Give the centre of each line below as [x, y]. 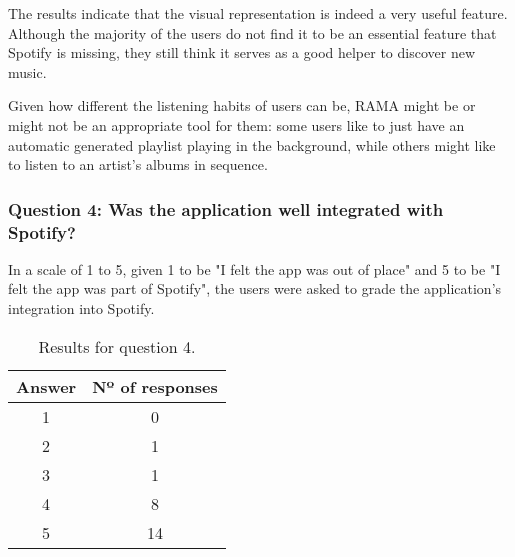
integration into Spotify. [81, 308]
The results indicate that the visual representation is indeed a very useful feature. [258, 13]
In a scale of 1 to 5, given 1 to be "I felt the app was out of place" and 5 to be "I [254, 268]
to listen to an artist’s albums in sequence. [138, 164]
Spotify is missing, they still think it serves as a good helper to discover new [241, 52]
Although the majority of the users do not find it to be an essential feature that [252, 32]
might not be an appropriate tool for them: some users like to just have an [236, 124]
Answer [46, 386]
